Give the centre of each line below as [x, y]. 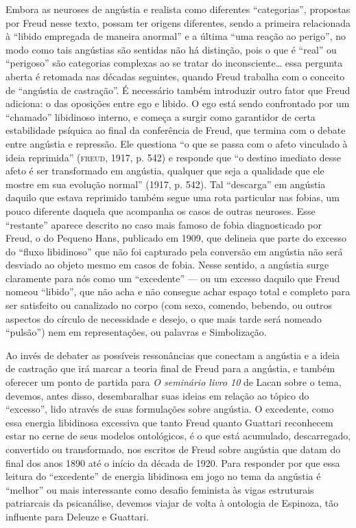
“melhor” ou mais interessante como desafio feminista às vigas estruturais [160, 489]
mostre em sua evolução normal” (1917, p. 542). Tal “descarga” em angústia [166, 184]
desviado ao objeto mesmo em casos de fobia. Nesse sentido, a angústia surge [167, 265]
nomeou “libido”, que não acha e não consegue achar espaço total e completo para [178, 291]
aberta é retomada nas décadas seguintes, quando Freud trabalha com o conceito [175, 76]
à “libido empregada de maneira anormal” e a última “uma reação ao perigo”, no [176, 36]
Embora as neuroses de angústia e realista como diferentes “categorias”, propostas [178, 9]
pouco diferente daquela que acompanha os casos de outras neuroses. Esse [161, 210]
